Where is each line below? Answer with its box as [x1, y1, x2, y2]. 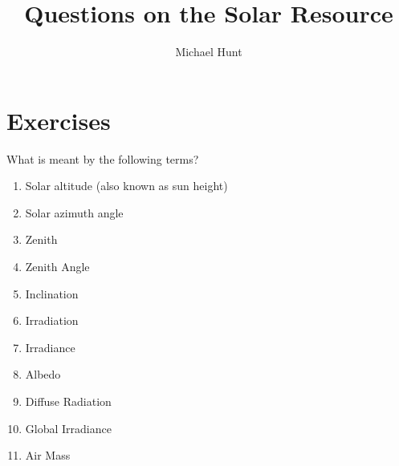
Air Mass [25, 447, 71, 464]
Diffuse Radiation [25, 393, 112, 409]
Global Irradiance [25, 419, 112, 436]
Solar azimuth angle [25, 204, 124, 221]
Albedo [25, 366, 61, 383]
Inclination [25, 285, 79, 302]
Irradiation [25, 312, 79, 329]
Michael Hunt [175, 43, 242, 60]
